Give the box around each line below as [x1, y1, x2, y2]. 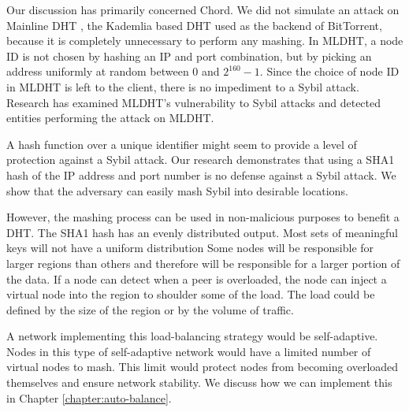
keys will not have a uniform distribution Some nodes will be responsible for [6, 239, 374, 256]
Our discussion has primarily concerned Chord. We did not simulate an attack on [6, 2, 400, 17]
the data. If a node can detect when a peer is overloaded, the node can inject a [6, 270, 387, 287]
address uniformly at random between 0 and [6, 63, 220, 80]
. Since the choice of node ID [259, 63, 400, 80]
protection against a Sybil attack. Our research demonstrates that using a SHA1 [6, 151, 395, 168]
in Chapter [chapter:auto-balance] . [6, 389, 172, 406]
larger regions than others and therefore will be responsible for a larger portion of [6, 254, 400, 271]
